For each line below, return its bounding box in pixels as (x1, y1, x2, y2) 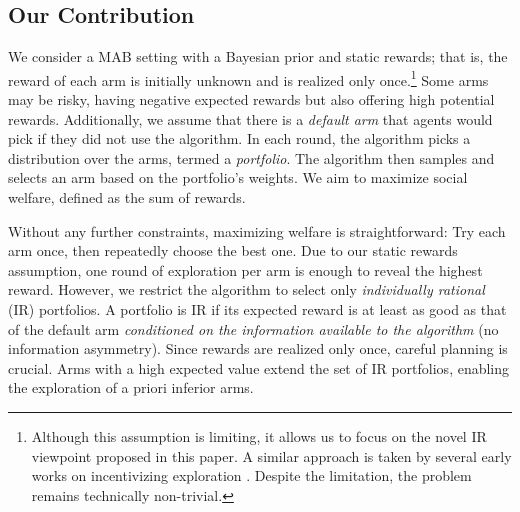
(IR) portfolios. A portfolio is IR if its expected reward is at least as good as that (8, 298, 507, 319)
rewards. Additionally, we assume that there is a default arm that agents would (8, 108, 493, 129)
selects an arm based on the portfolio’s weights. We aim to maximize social (8, 167, 468, 188)
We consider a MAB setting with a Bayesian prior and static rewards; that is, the (8, 46, 508, 67)
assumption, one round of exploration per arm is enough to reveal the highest (8, 259, 483, 280)
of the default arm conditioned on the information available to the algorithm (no (8, 318, 499, 339)
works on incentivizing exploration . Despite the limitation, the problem (31, 465, 472, 486)
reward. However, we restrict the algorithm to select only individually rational (8, 279, 485, 300)
